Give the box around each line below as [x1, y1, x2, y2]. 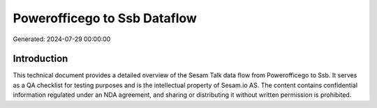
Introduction [13, 53, 68, 65]
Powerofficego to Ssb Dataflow [13, 10, 197, 26]
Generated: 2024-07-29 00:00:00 [13, 35, 111, 43]
